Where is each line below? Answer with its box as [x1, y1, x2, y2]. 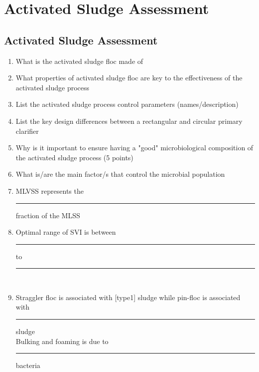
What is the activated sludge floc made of [15, 55, 143, 66]
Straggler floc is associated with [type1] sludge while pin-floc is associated [15, 292, 241, 302]
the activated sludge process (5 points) [15, 152, 133, 162]
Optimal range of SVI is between [15, 227, 116, 237]
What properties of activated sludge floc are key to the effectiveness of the [15, 72, 243, 83]
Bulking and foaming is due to [15, 336, 109, 346]
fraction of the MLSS [15, 210, 80, 220]
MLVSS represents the [15, 185, 84, 196]
